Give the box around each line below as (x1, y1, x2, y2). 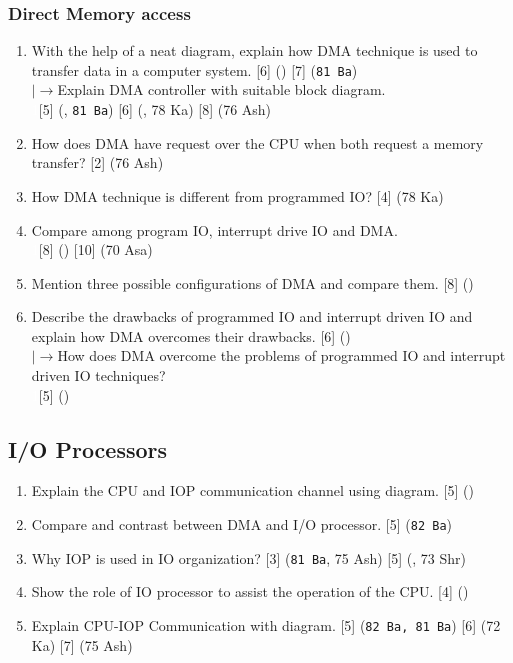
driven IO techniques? (31, 365, 166, 386)
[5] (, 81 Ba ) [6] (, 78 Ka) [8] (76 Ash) (38, 99, 272, 120)
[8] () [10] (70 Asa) (38, 239, 153, 260)
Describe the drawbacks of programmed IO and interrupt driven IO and (31, 306, 473, 327)
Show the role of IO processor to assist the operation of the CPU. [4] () (31, 581, 469, 602)
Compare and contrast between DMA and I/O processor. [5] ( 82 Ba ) (31, 514, 452, 535)
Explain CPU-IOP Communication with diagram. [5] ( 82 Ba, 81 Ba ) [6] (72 (31, 614, 501, 635)
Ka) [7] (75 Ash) (31, 634, 133, 655)
